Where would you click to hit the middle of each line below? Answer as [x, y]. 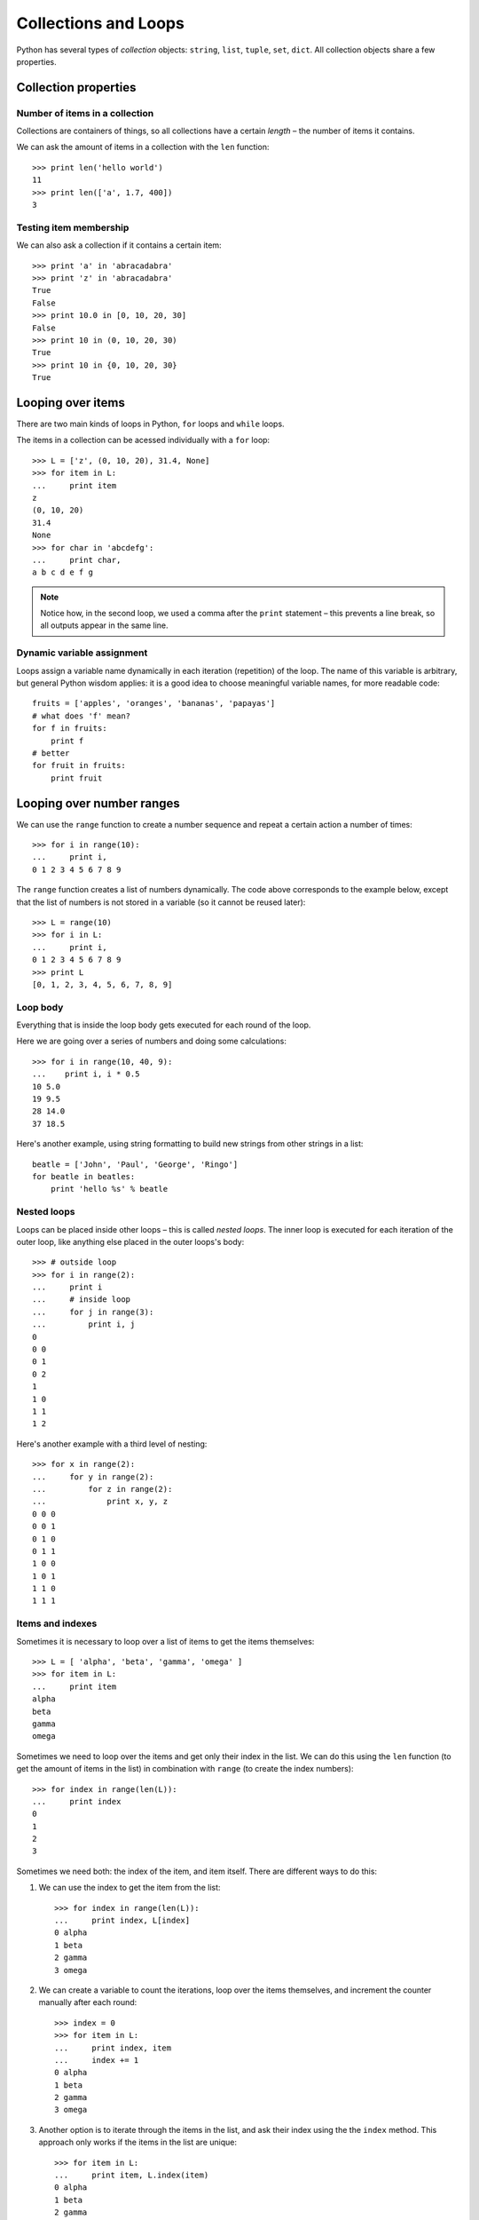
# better [51, 753]
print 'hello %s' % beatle [109, 1189]
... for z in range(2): [102, 1489]
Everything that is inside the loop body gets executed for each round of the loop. [164, 1025]
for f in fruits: [70, 729]
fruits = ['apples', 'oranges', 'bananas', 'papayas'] [154, 703]
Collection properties [76, 87]
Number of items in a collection [85, 113]
